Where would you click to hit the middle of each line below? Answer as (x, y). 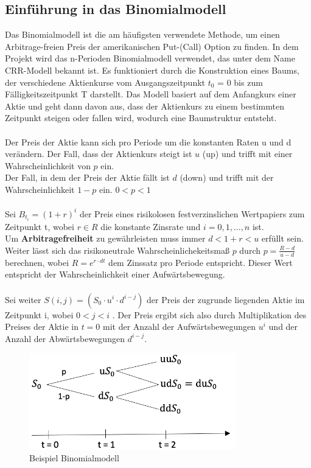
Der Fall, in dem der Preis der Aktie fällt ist (87, 177)
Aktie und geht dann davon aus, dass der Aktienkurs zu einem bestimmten (145, 106)
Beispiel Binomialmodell (74, 458)
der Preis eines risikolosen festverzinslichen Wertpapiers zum (192, 213)
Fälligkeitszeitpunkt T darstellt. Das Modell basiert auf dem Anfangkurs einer (151, 94)
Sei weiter (23, 299)
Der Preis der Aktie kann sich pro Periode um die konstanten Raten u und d (148, 141)
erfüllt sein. (282, 238)
